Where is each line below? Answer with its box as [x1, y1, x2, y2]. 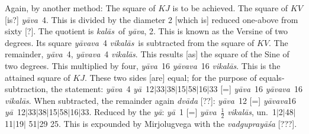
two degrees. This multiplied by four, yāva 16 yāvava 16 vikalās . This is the [5, 59, 281, 71]
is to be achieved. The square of [172, 2, 288, 14]
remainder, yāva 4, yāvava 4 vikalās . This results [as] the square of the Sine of [5, 48, 289, 60]
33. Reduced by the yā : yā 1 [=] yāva [81, 106, 217, 118]
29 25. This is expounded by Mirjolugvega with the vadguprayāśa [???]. [39, 117, 297, 130]
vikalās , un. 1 [227, 106, 276, 118]
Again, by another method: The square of [5, 2, 156, 14]
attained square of [5, 71, 70, 83]
